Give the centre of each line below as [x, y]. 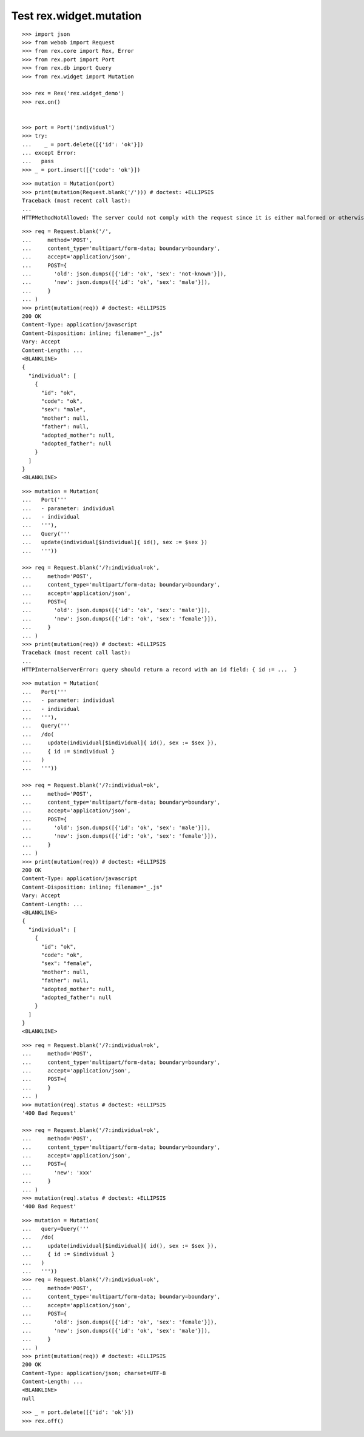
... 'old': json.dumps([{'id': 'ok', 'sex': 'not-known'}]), [124, 274]
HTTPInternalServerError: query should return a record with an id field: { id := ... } [160, 670]
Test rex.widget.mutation [76, 16]
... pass [38, 161]
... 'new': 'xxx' [57, 1173]
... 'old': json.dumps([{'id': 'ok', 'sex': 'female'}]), [120, 1322]
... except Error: [49, 153]
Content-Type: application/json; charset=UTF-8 [94, 1373]
